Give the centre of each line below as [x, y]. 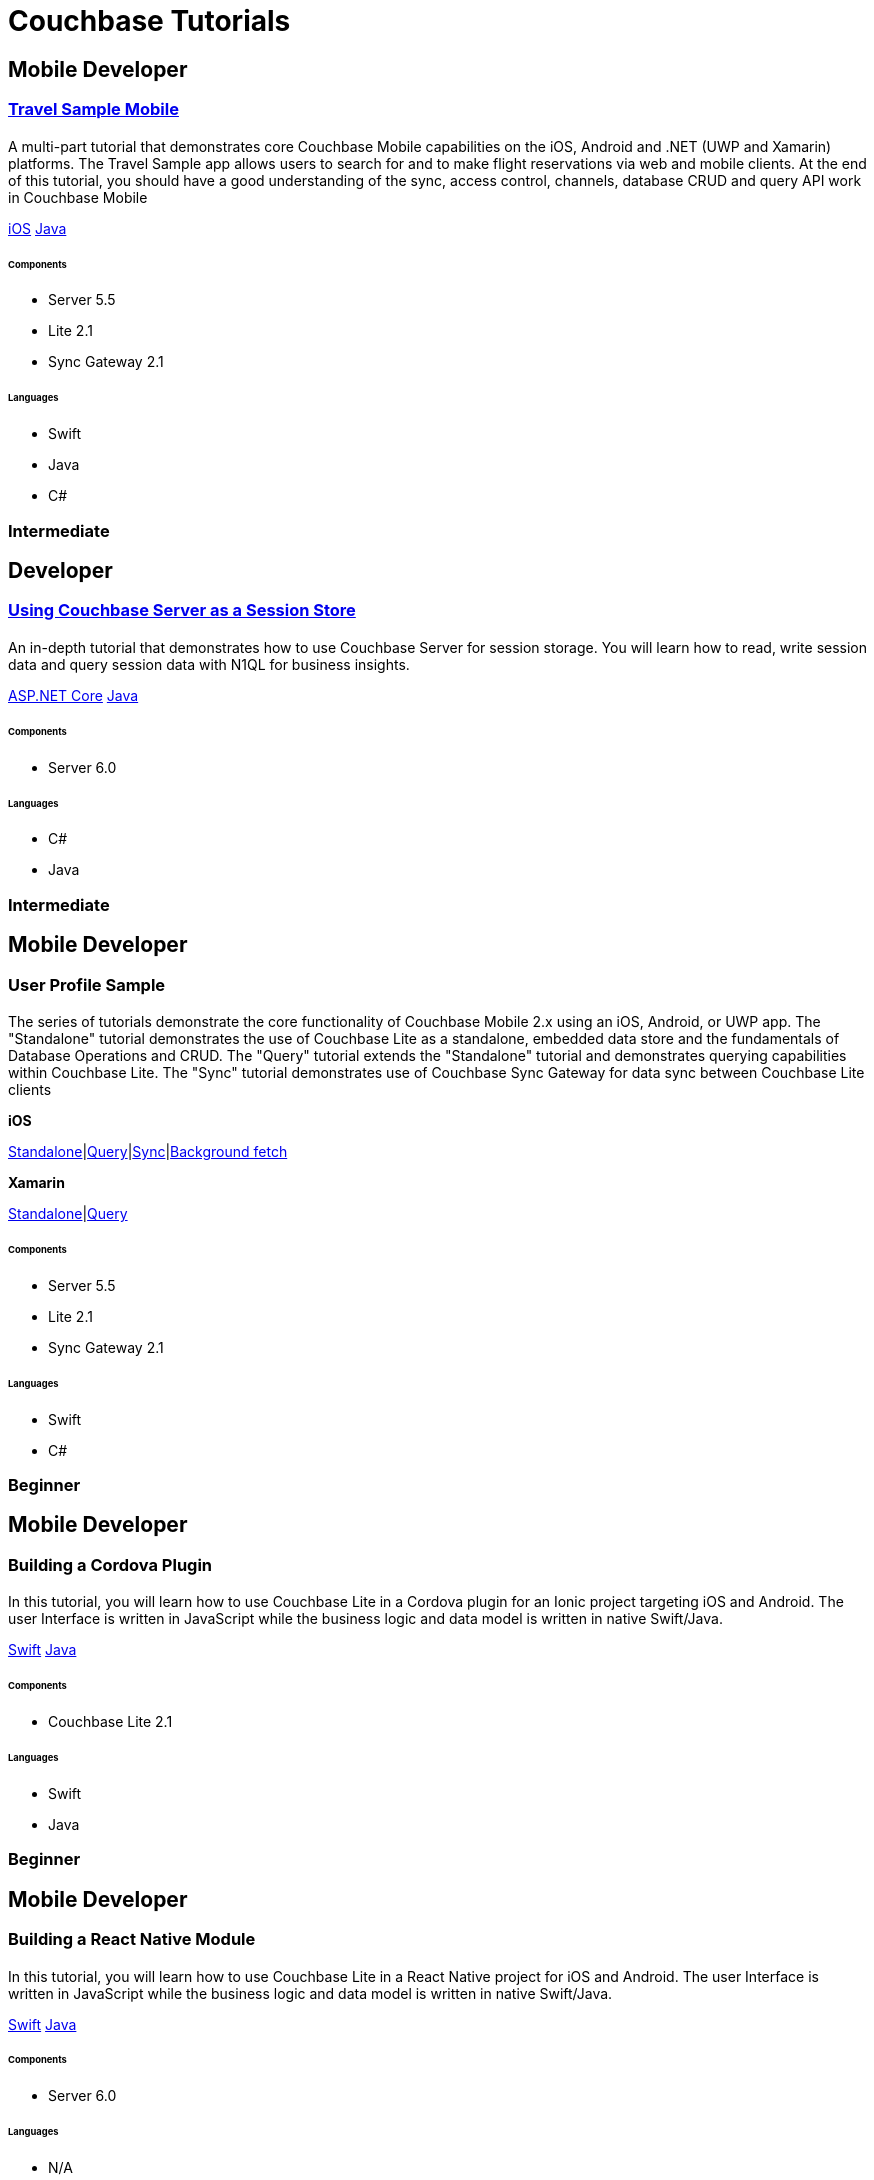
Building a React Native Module [132, 1938]
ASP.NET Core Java [73, 695]
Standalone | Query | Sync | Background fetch [148, 1152]
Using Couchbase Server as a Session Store [182, 610]
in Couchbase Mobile [78, 197]
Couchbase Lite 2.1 [110, 1722]
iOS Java [37, 228]
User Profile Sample [87, 984]
